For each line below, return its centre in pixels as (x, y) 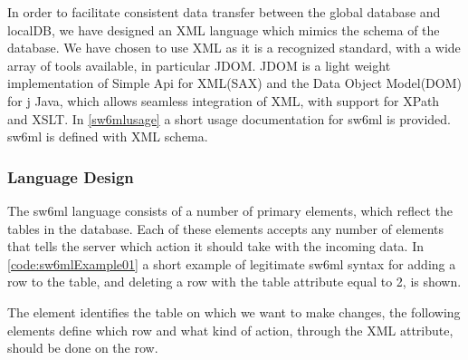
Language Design (71, 176)
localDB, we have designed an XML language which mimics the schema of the (224, 29)
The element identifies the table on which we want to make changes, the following (234, 311)
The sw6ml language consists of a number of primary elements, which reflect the (230, 210)
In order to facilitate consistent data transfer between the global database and (224, 12)
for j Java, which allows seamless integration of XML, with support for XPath (224, 100)
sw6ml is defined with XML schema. (108, 136)
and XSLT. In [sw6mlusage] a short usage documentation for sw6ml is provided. (229, 118)
